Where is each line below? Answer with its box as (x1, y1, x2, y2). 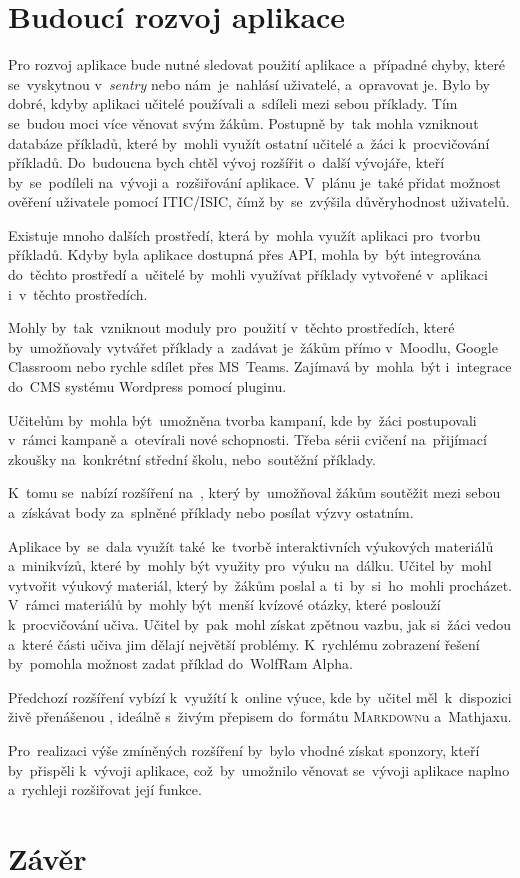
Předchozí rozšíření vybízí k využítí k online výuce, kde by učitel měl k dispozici (8, 686, 512, 707)
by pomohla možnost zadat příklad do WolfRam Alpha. (8, 653, 353, 674)
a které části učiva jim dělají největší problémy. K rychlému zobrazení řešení (8, 633, 480, 654)
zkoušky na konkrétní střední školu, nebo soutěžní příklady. (8, 448, 376, 469)
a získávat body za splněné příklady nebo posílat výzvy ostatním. (8, 502, 414, 522)
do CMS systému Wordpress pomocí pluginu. (8, 376, 287, 397)
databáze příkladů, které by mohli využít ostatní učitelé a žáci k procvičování (8, 132, 490, 153)
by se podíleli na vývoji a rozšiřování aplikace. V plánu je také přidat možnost (8, 171, 501, 192)
